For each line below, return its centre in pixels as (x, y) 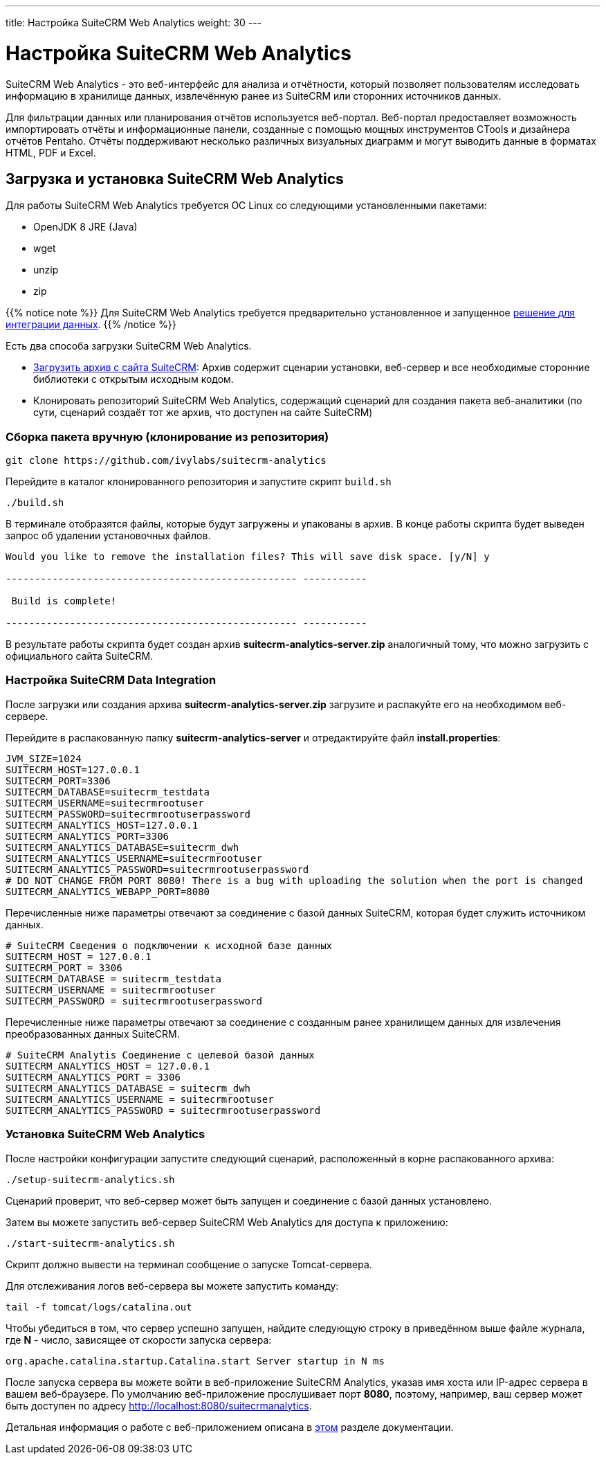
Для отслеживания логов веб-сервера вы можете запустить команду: (172, 1286)
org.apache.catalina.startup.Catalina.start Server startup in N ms (195, 1361)
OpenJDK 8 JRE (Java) (85, 227)
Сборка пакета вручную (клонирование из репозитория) (167, 436)
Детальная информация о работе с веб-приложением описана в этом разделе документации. (230, 1427)
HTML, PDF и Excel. (51, 152)
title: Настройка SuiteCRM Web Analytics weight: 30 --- (134, 22)
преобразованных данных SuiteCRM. (93, 1034)
